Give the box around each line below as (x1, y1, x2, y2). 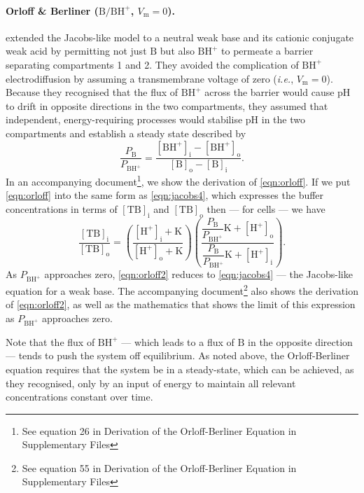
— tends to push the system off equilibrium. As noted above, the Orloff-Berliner (6, 348, 350, 363)
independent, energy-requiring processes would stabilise (6, 112, 243, 127)
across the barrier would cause (204, 85, 335, 99)
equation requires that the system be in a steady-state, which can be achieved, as (6, 361, 354, 376)
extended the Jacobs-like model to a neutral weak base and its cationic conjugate (6, 29, 354, 44)
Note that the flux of (6, 334, 95, 349)
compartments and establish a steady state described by (6, 125, 246, 140)
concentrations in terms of (6, 202, 118, 216)
